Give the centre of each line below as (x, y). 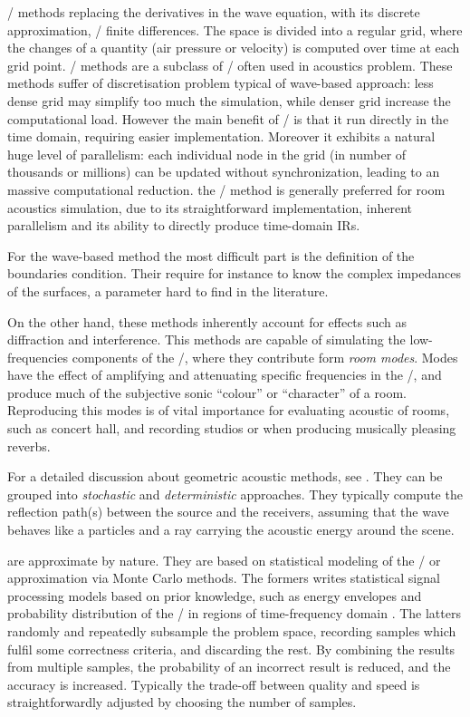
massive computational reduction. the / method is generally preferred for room (226, 189)
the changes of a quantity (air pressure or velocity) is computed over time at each (234, 48)
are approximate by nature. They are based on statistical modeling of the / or (224, 560)
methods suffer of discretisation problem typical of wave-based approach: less (221, 83)
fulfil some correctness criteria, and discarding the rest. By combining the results (231, 649)
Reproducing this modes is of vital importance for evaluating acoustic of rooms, (229, 410)
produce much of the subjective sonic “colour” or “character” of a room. (207, 392)
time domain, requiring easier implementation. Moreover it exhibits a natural (221, 136)
